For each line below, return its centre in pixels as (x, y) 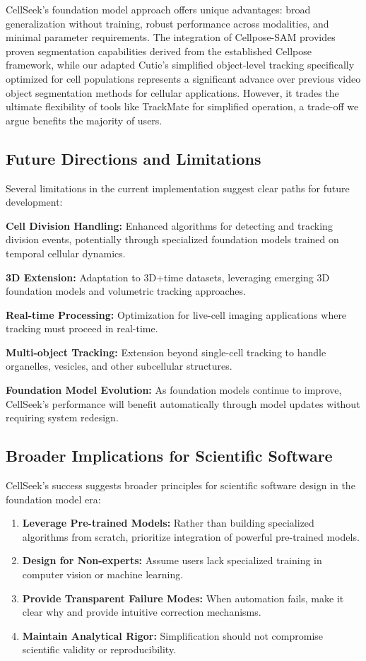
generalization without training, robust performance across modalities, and (167, 23)
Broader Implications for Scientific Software (169, 456)
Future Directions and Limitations (134, 158)
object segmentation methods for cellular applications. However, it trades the (172, 92)
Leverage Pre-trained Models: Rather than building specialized (168, 523)
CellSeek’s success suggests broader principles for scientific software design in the (181, 485)
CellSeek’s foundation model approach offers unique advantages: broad (158, 9)
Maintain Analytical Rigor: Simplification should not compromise (173, 635)
